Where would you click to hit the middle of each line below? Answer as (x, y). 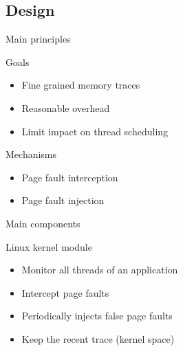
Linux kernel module (49, 246)
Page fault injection (63, 200)
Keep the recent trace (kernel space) (98, 338)
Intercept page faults (65, 292)
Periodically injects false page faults (97, 316)
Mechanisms (31, 154)
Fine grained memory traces (81, 85)
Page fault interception (70, 177)
